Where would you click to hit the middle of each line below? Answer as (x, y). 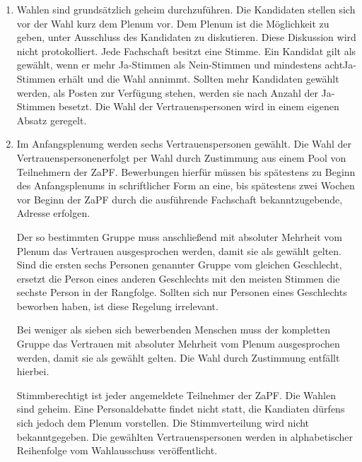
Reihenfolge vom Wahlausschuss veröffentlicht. (117, 450)
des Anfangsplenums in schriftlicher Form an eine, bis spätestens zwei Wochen (186, 185)
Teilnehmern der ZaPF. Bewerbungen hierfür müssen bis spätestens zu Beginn (186, 171)
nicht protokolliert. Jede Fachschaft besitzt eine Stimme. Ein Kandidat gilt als (186, 51)
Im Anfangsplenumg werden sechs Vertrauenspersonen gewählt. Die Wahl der (184, 144)
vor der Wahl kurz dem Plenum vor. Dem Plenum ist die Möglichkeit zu (173, 23)
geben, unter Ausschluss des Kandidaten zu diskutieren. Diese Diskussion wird (186, 37)
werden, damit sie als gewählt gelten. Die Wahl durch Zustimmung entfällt (178, 357)
